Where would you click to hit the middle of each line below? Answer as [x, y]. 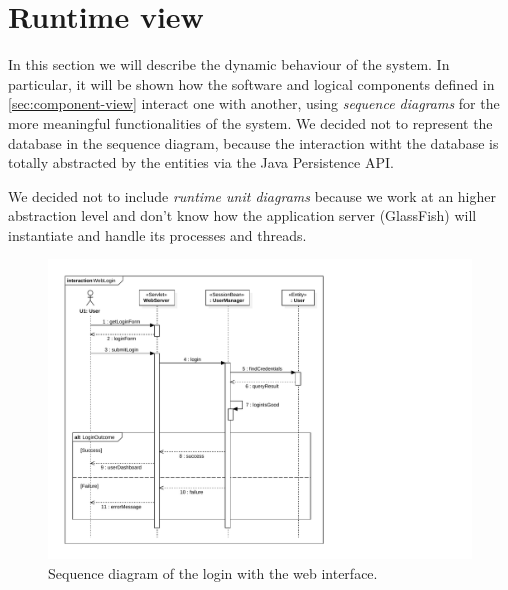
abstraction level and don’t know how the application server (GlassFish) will [242, 215]
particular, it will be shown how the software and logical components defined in [251, 83]
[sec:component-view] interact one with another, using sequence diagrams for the [254, 103]
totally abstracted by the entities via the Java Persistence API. [201, 162]
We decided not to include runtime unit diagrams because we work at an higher [252, 195]
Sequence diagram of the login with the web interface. [213, 572]
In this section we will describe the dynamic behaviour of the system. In [229, 64]
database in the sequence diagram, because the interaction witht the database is [253, 142]
